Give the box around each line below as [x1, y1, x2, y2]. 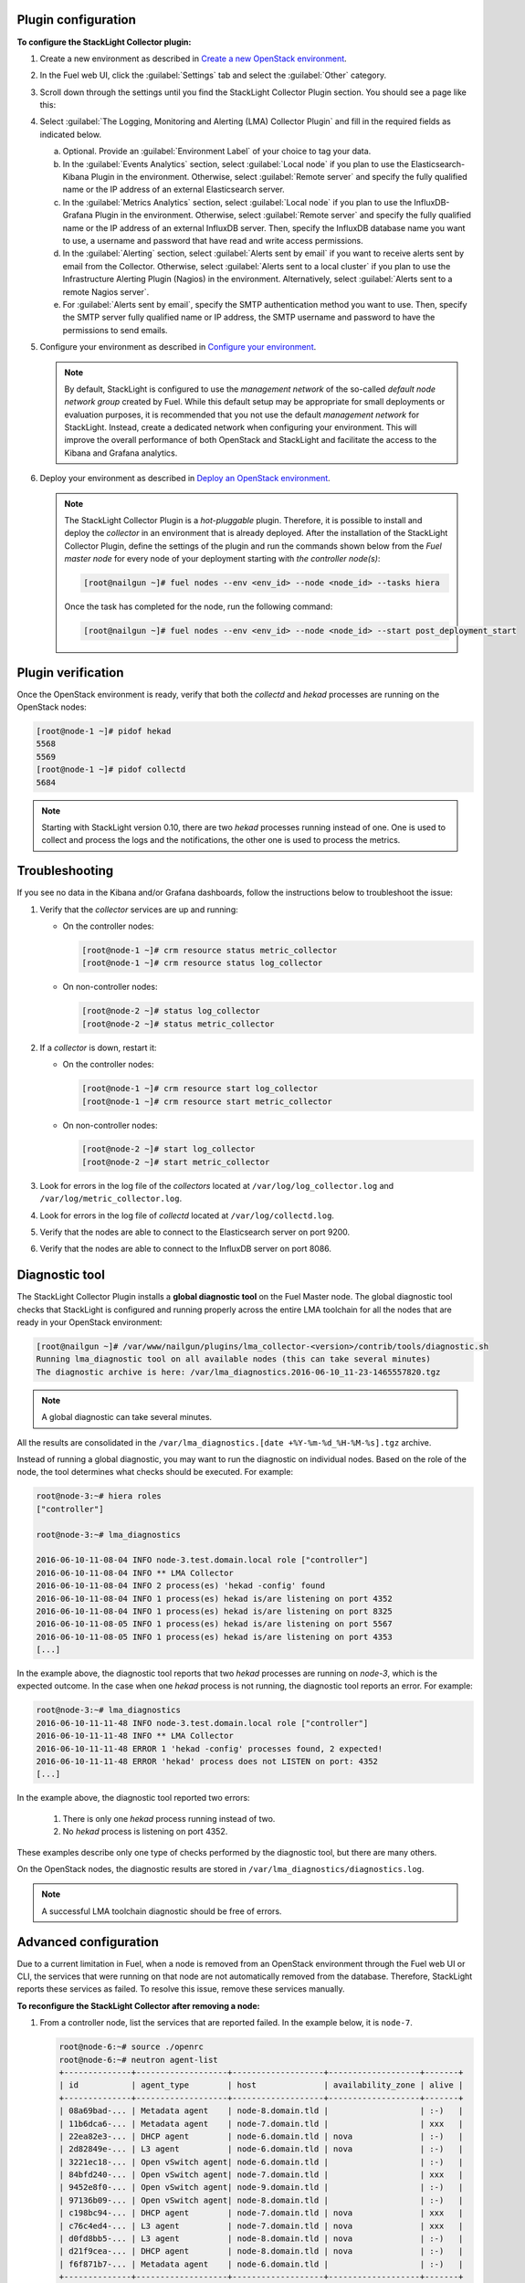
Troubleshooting [16, 863, 114, 878]
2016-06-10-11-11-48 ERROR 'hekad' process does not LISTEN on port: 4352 [36, 1756, 379, 1767]
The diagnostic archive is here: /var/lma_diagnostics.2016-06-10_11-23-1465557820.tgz [36, 1366, 441, 1377]
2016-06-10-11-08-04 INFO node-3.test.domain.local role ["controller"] [36, 1555, 369, 1565]
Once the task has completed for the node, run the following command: [64, 601, 333, 612]
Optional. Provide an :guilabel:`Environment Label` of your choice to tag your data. [62, 146, 372, 157]
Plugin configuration [16, 12, 137, 27]
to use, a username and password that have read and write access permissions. [62, 235, 364, 246]
